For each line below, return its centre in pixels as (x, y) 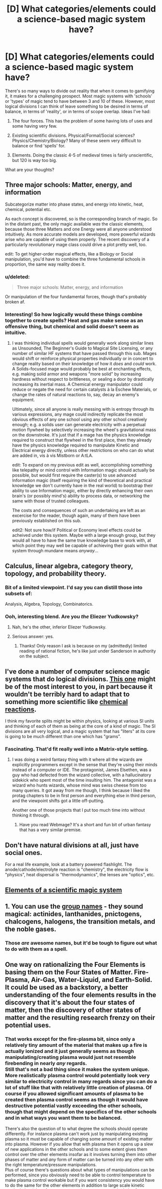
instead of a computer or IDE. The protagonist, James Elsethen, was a (81, 770)
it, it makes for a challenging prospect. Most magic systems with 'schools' (79, 96)
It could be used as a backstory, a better (66, 988)
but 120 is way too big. (34, 160)
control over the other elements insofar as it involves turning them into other (81, 1154)
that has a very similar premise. (51, 830)
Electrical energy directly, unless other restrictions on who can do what (83, 450)
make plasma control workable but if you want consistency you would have (80, 1180)
